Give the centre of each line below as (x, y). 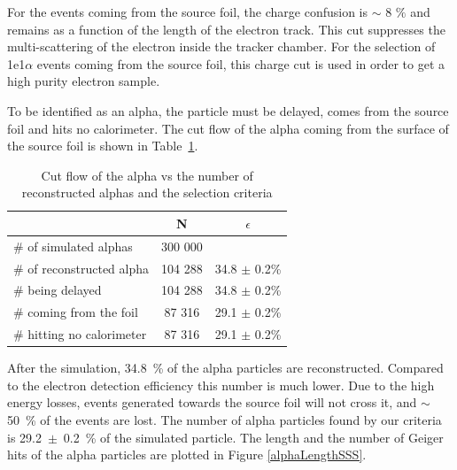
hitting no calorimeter (87, 334)
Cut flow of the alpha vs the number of (147, 175)
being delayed (65, 290)
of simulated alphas (80, 246)
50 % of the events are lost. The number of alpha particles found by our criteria (225, 420)
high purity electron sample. (84, 81)
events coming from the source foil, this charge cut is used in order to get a (241, 63)
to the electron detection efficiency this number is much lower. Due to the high (221, 385)
